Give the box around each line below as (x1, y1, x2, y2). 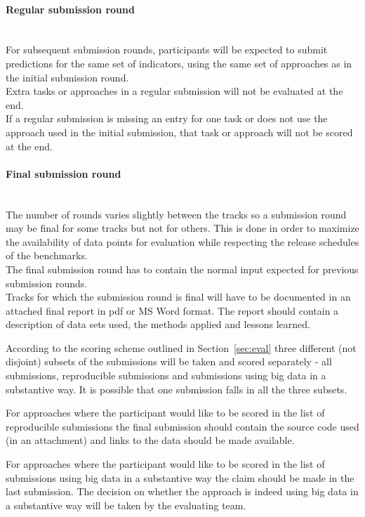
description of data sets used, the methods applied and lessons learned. (6, 317, 310, 332)
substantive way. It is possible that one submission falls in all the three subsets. (6, 381, 347, 396)
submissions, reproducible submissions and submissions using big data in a (6, 368, 326, 383)
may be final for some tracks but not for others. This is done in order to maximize (6, 221, 359, 235)
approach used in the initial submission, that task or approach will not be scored (6, 124, 353, 139)
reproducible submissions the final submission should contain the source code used (6, 419, 359, 433)
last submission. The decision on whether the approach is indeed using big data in (6, 484, 359, 499)
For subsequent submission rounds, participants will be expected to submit (6, 42, 328, 57)
